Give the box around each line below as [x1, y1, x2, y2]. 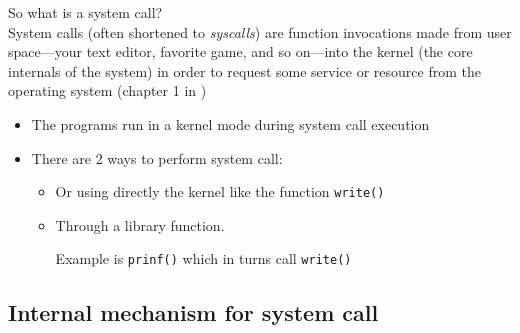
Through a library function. [55, 214, 225, 235]
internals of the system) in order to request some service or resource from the [8, 60, 481, 81]
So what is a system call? [8, 2, 163, 22]
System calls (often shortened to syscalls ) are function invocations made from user [8, 21, 512, 42]
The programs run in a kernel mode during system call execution [31, 113, 430, 134]
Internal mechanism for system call [8, 297, 379, 328]
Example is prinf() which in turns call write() [55, 248, 352, 269]
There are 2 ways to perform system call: [31, 147, 283, 168]
